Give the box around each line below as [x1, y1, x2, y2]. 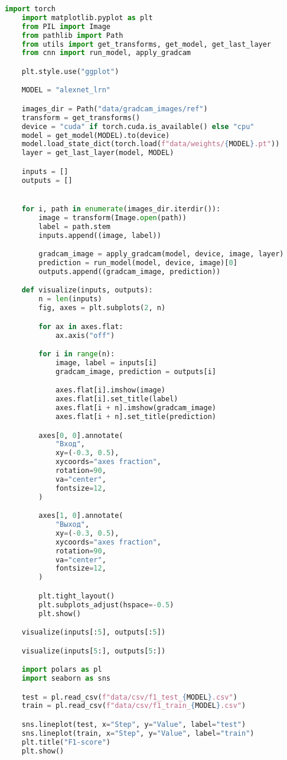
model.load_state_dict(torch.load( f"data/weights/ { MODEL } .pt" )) [21, 140, 280, 149]
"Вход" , [55, 440, 86, 449]
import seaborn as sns [21, 674, 110, 683]
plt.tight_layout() [38, 591, 115, 600]
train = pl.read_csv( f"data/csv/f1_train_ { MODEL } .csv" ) [21, 701, 246, 710]
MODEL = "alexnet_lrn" [21, 86, 111, 95]
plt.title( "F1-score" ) [21, 738, 110, 746]
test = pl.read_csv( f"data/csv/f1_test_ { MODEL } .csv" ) [21, 693, 237, 701]
